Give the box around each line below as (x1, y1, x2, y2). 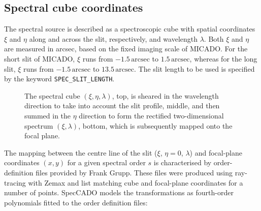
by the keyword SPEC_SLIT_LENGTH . (4, 73, 115, 84)
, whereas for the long (189, 53, 257, 64)
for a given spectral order (67, 157, 146, 168)
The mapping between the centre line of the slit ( (4, 147, 157, 158)
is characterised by (153, 157, 212, 168)
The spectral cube (24, 90, 80, 101)
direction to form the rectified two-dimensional (79, 110, 224, 121)
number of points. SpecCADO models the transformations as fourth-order (4, 187, 234, 198)
